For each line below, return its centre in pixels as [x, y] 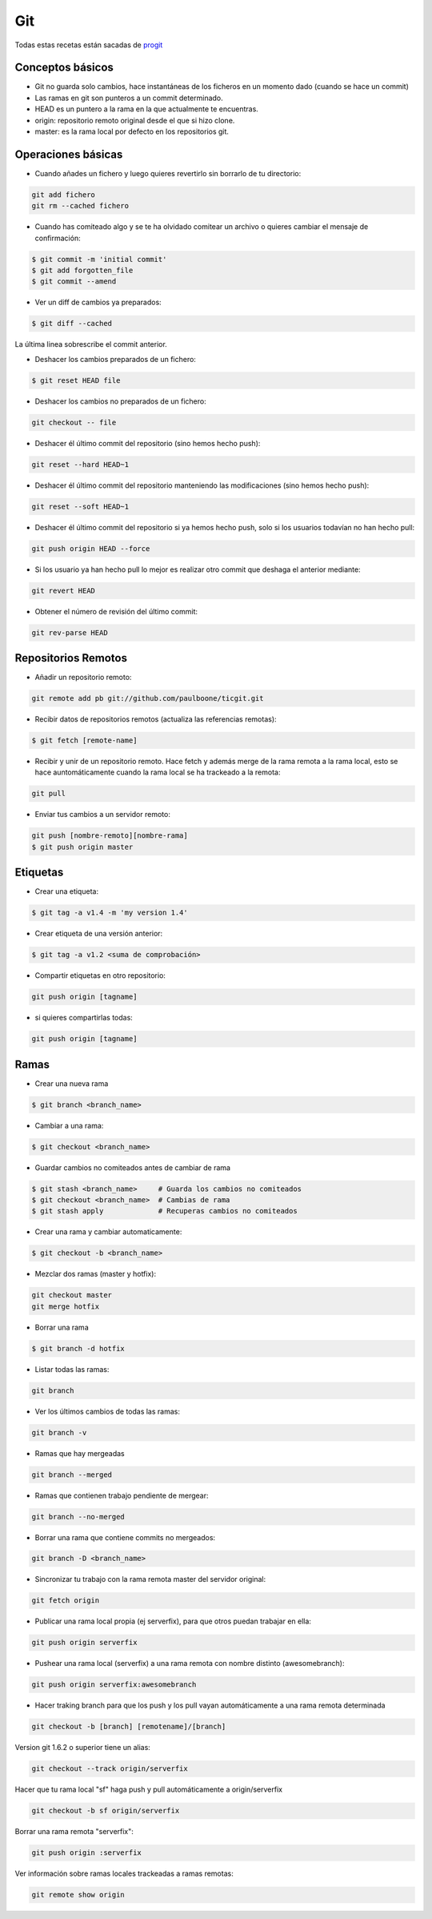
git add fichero [64, 195]
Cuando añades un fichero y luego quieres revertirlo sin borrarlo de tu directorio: [168, 173]
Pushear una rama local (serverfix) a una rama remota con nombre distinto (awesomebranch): [190, 1664]
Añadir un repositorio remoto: [83, 678]
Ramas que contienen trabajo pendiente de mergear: [122, 1495]
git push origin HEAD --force [91, 548]
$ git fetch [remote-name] [84, 740]
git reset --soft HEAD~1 [80, 506]
